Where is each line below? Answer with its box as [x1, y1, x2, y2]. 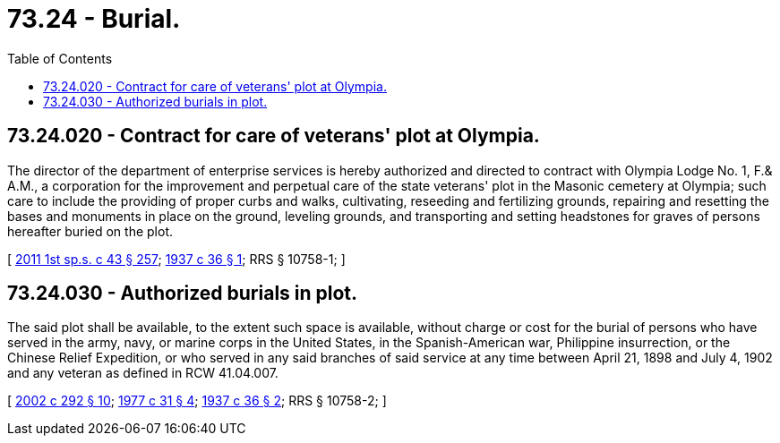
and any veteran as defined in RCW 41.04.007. [7, 365, 279, 381]
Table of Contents [7, 50, 113, 66]
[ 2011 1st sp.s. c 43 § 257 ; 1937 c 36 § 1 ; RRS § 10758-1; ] [7, 251, 346, 267]
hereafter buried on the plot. [7, 223, 174, 239]
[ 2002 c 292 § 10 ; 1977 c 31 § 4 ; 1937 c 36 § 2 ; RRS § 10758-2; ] [7, 393, 387, 409]
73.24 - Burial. [7, 4, 181, 34]
